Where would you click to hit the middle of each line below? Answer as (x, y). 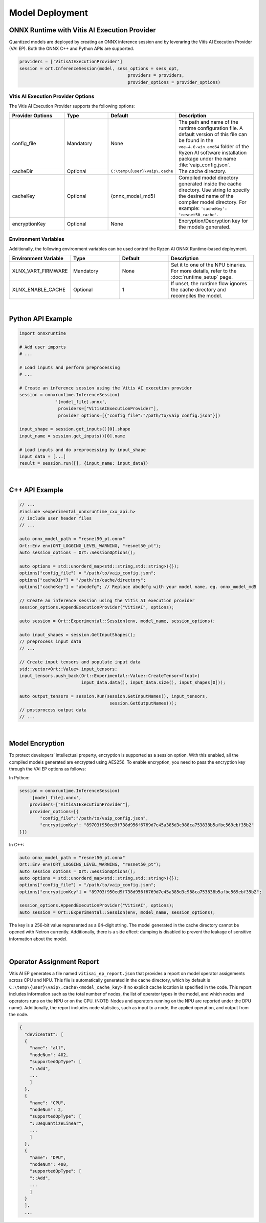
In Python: (19, 778)
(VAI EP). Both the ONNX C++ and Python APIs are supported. (72, 48)
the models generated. (205, 226)
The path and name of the (209, 122)
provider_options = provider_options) (174, 82)
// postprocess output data (53, 710)
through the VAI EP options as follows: (47, 769)
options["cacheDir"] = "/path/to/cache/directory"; (83, 580)
